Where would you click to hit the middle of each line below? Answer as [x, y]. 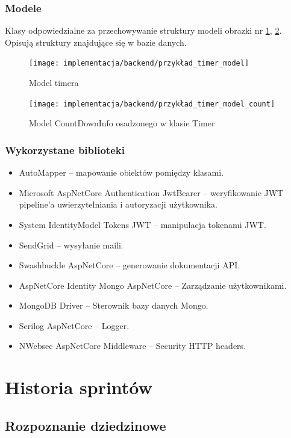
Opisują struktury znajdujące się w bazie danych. [96, 42]
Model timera [54, 83]
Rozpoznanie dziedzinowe [86, 425]
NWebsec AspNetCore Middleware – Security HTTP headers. [133, 346]
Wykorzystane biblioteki [65, 150]
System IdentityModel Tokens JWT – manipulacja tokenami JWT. [142, 224]
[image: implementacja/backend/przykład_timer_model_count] [152, 104]
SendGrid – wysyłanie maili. [71, 245]
